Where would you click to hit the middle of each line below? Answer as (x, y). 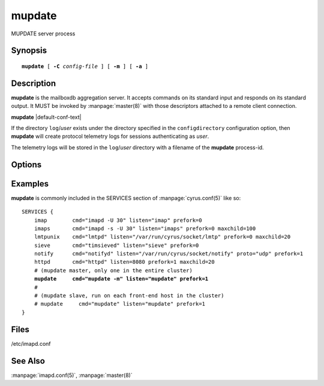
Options (26, 165)
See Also (28, 361)
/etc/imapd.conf (31, 343)
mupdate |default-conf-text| (46, 117)
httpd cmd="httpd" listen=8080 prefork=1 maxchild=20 (124, 262)
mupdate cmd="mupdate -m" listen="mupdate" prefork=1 (121, 279)
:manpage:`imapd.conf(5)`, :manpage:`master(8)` (72, 375)
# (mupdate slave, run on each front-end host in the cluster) (129, 296)
